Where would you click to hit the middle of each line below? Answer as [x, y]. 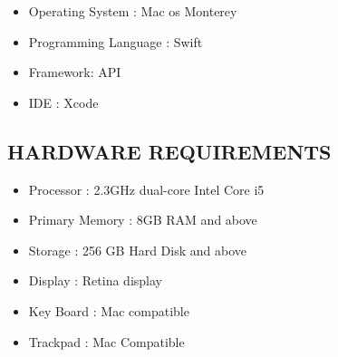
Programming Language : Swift [116, 41]
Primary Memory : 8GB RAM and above [143, 220]
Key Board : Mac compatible [109, 310]
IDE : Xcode [63, 102]
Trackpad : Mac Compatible [106, 341]
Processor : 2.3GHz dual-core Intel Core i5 [146, 189]
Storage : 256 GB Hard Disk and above [137, 250]
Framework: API [75, 72]
